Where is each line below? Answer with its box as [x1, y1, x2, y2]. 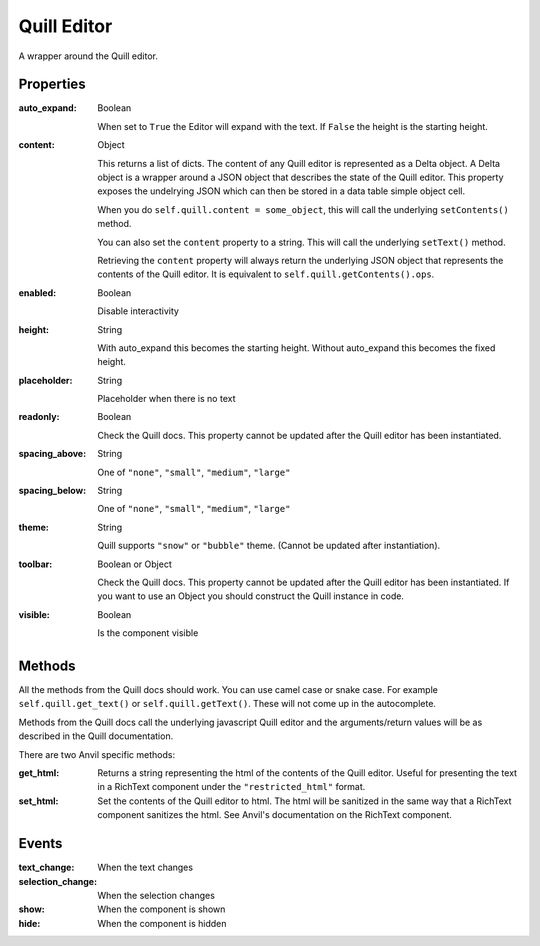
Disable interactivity [97, 305, 180, 317]
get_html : [18, 767, 60, 779]
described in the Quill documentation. [18, 730, 174, 742]
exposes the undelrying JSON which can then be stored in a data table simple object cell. [97, 185, 466, 197]
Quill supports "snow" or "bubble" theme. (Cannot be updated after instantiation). [97, 540, 441, 552]
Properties [18, 76, 86, 93]
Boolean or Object [97, 558, 172, 570]
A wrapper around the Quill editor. [18, 50, 159, 62]
